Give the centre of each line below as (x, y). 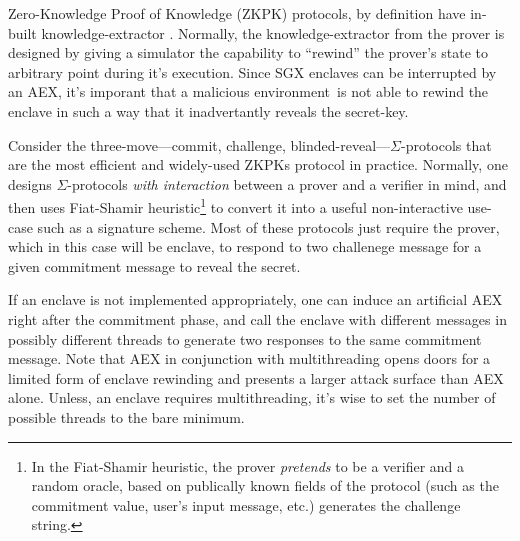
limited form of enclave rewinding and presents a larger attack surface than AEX (256, 377)
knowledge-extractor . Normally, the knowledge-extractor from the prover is (273, 32)
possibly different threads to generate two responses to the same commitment (245, 338)
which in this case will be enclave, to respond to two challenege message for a (245, 246)
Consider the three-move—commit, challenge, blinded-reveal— (199, 144)
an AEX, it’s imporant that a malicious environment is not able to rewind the (248, 91)
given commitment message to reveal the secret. (154, 265)
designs (30, 183)
